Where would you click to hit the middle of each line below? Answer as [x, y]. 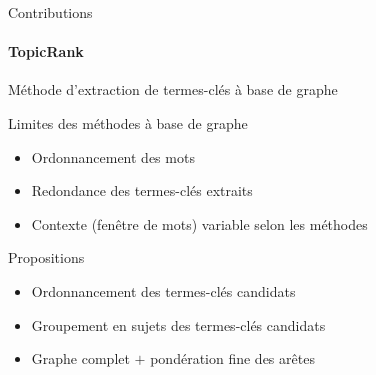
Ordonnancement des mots [113, 156]
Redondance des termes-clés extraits [142, 190]
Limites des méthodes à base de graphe [128, 122]
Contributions [50, 12]
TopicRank [46, 51]
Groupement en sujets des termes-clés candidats [178, 324]
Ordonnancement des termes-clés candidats [163, 290]
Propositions [46, 257]
